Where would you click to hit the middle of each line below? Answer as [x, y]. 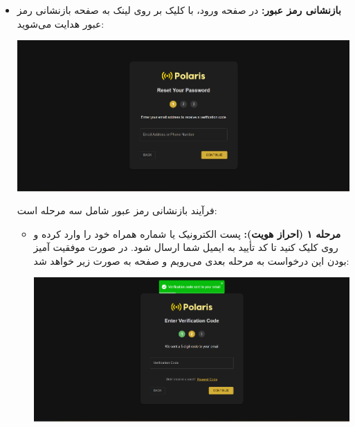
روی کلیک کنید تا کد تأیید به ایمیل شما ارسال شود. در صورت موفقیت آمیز [186, 247]
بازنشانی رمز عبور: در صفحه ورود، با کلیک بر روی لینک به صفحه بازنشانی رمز [179, 10]
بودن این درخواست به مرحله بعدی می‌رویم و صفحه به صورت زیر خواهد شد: [191, 260]
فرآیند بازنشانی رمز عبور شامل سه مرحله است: [117, 210]
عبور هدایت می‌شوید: [61, 23]
